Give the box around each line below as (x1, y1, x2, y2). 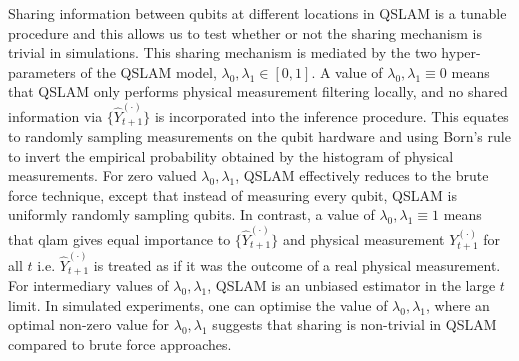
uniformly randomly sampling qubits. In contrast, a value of (8, 204, 375, 225)
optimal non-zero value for (8, 314, 170, 335)
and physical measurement (282, 228, 445, 249)
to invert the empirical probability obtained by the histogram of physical (8, 145, 454, 166)
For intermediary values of (8, 275, 169, 296)
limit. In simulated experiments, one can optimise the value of (8, 294, 388, 315)
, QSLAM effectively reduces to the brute (235, 165, 489, 186)
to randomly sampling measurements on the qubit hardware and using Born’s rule (8, 126, 511, 147)
